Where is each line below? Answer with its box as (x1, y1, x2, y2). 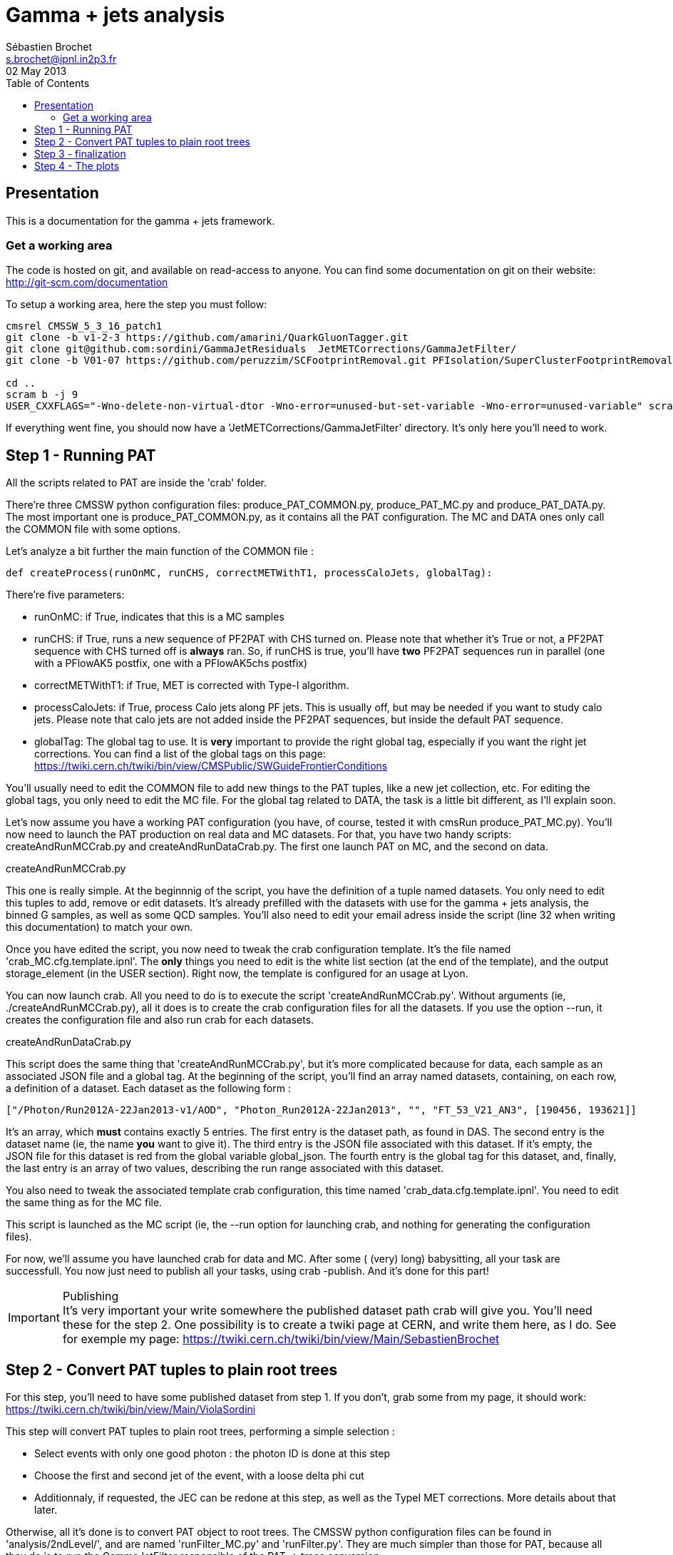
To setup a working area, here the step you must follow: (6, 298, 267, 311)
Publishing (62, 1289, 119, 1304)
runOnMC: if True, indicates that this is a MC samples (34, 611, 284, 623)
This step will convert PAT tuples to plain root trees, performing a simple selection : (6, 1425, 395, 1438)
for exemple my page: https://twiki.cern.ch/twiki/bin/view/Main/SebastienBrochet (62, 1332, 500, 1347)
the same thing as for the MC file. (6, 1196, 163, 1209)
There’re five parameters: (6, 588, 125, 601)
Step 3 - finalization (34, 147, 126, 160)
